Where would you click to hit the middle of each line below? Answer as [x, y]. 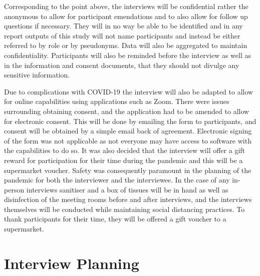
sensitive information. [37, 75]
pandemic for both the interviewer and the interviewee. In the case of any [117, 180]
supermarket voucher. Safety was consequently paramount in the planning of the [128, 170]
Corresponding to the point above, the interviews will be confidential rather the [126, 6]
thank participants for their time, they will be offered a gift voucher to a [115, 219]
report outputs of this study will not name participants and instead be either [122, 35]
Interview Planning [72, 263]
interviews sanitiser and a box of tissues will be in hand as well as [127, 189]
